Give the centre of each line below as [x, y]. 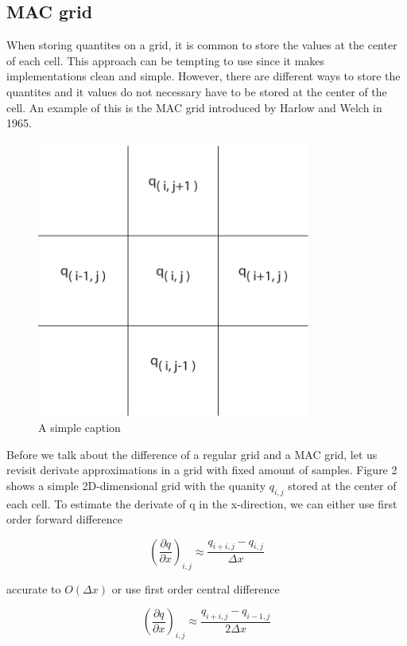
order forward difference [65, 519]
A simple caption [79, 428]
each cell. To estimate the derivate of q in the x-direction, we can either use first [202, 503]
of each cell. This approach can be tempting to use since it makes [166, 60]
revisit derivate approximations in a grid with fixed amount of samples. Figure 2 [202, 470]
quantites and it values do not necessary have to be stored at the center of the [197, 91]
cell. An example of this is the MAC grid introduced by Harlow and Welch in [194, 107]
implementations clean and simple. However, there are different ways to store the [203, 76]
